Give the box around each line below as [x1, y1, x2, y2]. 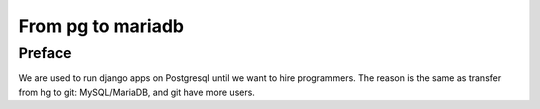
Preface [18, 44, 72, 62]
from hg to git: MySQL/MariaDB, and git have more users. [18, 86, 255, 98]
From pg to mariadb [18, 15, 185, 37]
